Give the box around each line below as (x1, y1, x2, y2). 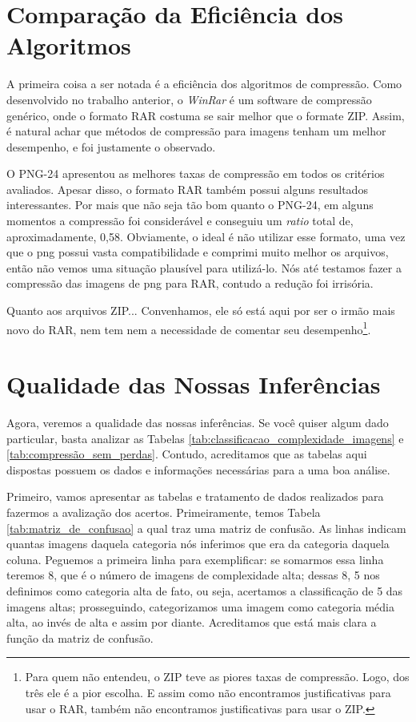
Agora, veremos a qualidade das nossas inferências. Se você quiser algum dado (6, 414, 389, 430)
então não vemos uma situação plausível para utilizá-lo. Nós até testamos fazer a (6, 259, 402, 276)
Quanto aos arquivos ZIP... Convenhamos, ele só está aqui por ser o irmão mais (6, 302, 395, 319)
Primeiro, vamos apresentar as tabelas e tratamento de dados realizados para (6, 488, 384, 505)
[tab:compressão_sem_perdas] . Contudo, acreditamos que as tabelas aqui (6, 446, 367, 462)
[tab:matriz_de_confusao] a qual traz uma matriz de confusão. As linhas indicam (6, 519, 406, 536)
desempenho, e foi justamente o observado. (6, 138, 216, 155)
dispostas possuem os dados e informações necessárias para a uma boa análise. (6, 461, 390, 478)
